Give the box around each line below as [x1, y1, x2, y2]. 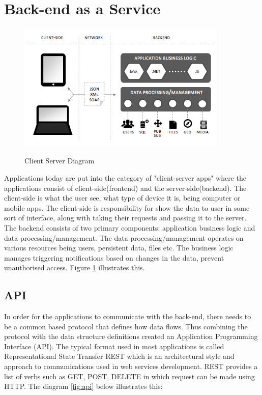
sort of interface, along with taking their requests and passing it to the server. [4, 212, 247, 223]
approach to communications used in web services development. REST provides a [4, 361, 258, 372]
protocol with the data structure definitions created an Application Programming [4, 331, 258, 342]
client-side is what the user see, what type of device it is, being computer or [4, 192, 241, 203]
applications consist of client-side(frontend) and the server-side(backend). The [4, 182, 247, 193]
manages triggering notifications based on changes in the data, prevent [4, 252, 224, 263]
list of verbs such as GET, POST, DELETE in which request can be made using [4, 371, 255, 381]
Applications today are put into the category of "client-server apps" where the [4, 172, 246, 183]
